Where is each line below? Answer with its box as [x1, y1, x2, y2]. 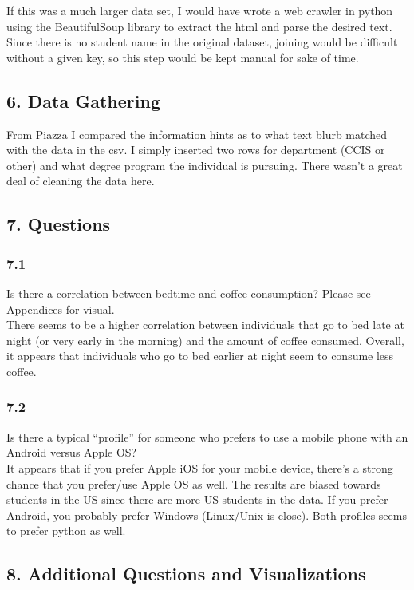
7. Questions [6, 212, 111, 236]
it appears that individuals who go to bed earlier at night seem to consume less [6, 347, 394, 364]
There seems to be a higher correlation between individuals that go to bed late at [6, 316, 404, 333]
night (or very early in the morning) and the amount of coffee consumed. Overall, [6, 331, 404, 348]
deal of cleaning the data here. [6, 172, 155, 189]
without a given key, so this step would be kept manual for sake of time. [6, 49, 359, 65]
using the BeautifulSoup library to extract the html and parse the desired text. [6, 18, 392, 34]
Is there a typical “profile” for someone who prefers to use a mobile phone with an [6, 428, 408, 445]
